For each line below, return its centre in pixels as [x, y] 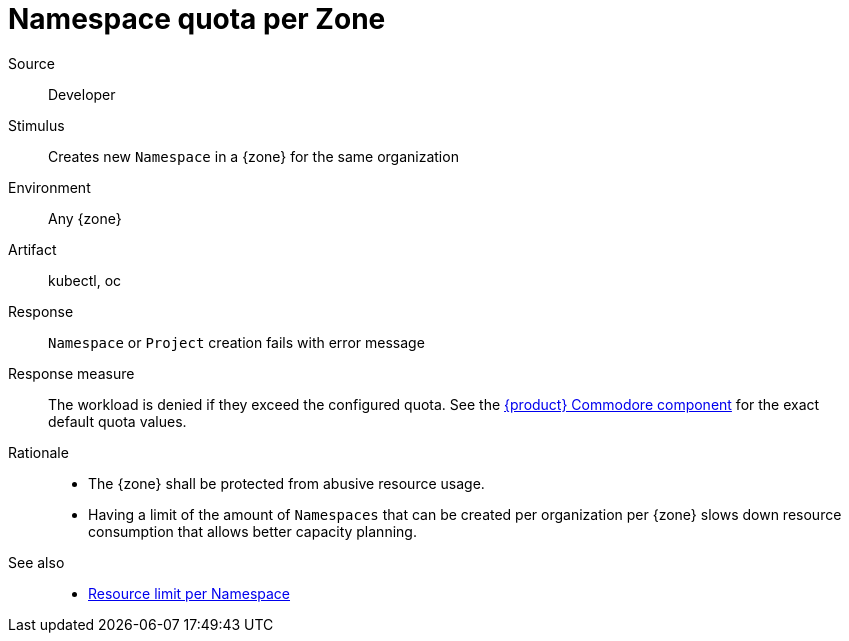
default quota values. [117, 421]
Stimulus [36, 125]
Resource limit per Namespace [189, 593]
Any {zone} [85, 218]
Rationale [38, 452]
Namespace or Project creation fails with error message [236, 342]
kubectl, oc [85, 280]
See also [36, 562]
